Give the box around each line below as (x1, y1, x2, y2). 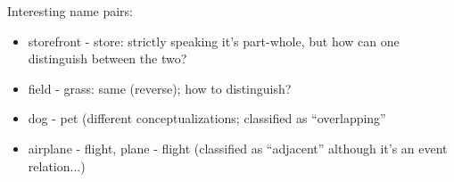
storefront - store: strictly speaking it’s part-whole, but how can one (28, 31, 400, 50)
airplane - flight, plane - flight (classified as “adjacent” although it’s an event (28, 138, 448, 157)
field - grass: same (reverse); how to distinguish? (28, 79, 292, 97)
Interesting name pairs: (7, 2, 134, 20)
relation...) (28, 156, 86, 175)
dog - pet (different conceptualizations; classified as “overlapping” (28, 109, 386, 128)
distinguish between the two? (28, 49, 187, 68)
